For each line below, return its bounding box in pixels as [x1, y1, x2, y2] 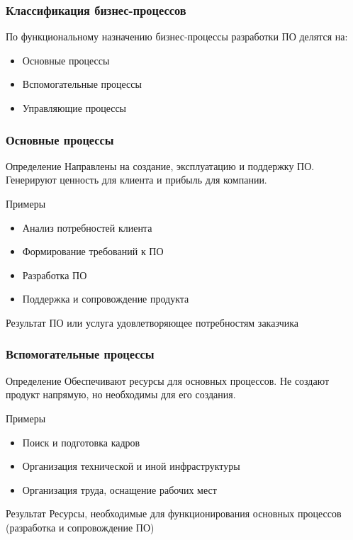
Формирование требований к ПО [22, 244, 164, 259]
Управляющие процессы [22, 101, 127, 115]
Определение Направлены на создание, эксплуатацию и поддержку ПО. [6, 158, 315, 173]
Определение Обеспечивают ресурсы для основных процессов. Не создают [6, 373, 330, 388]
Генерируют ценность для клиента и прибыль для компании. [6, 172, 267, 187]
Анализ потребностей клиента [22, 220, 152, 235]
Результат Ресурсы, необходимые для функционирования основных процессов [6, 506, 342, 521]
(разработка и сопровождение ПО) [6, 519, 155, 534]
